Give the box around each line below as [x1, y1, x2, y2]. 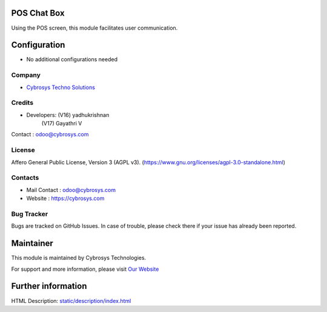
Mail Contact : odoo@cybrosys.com [26, 186, 116, 193]
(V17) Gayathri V [41, 120, 82, 127]
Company [11, 71, 41, 79]
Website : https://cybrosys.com [26, 194, 105, 202]
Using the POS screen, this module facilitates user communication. [11, 24, 178, 32]
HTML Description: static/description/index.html [11, 297, 131, 304]
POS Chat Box [11, 8, 65, 18]
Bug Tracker [11, 210, 48, 218]
